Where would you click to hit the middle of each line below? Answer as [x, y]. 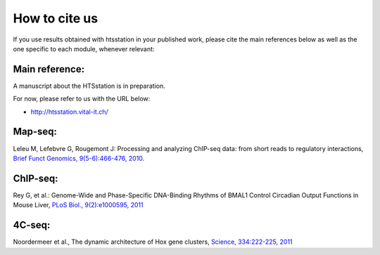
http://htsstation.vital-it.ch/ [69, 112]
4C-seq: [32, 225]
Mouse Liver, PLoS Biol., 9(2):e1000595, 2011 [78, 205]
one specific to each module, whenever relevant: [84, 48]
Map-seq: [35, 132]
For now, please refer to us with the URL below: [82, 99]
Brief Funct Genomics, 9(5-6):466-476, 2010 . [79, 158]
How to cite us [56, 18]
